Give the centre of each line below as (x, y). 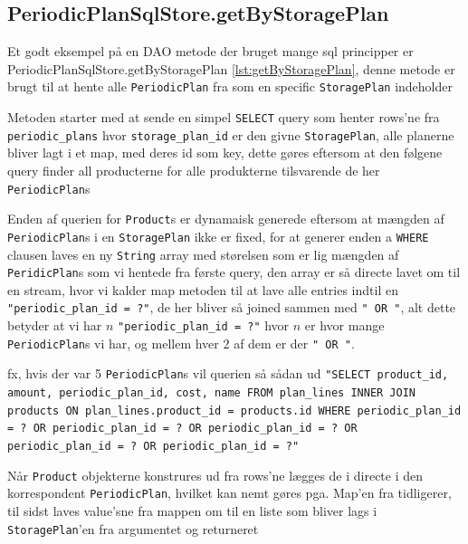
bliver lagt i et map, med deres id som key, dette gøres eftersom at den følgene (225, 153)
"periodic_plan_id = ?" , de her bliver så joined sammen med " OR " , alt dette (232, 307)
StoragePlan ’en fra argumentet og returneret (133, 528)
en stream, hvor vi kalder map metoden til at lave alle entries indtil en (203, 289)
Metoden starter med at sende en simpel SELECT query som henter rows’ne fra (224, 117)
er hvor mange (344, 325)
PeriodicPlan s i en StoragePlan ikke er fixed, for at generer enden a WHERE (218, 236)
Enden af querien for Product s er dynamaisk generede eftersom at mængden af (226, 219)
